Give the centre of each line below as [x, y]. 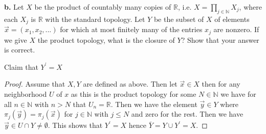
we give [16, 39]
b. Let [14, 7]
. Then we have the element [154, 104]
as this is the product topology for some [134, 94]
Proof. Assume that [35, 84]
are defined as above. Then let [130, 84]
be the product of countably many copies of [103, 7]
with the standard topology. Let [95, 19]
